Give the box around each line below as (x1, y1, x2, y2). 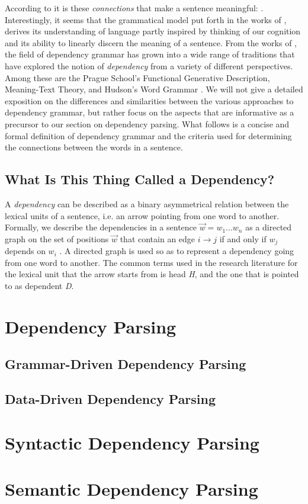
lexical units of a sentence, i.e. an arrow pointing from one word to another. (5, 209, 280, 221)
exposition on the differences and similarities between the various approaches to (5, 94, 294, 107)
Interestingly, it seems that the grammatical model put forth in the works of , (5, 13, 287, 25)
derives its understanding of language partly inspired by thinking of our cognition (5, 25, 301, 37)
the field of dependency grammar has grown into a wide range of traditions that (5, 48, 295, 60)
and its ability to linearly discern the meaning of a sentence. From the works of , (5, 36, 297, 49)
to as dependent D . (5, 279, 74, 291)
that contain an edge (120, 232, 195, 245)
